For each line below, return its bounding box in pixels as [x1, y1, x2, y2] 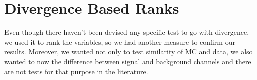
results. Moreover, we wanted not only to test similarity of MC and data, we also [4, 46, 253, 57]
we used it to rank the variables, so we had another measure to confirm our [4, 36, 235, 47]
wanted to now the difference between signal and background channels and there [4, 56, 251, 66]
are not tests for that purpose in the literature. [4, 66, 148, 76]
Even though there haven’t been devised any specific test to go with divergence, [4, 27, 249, 37]
